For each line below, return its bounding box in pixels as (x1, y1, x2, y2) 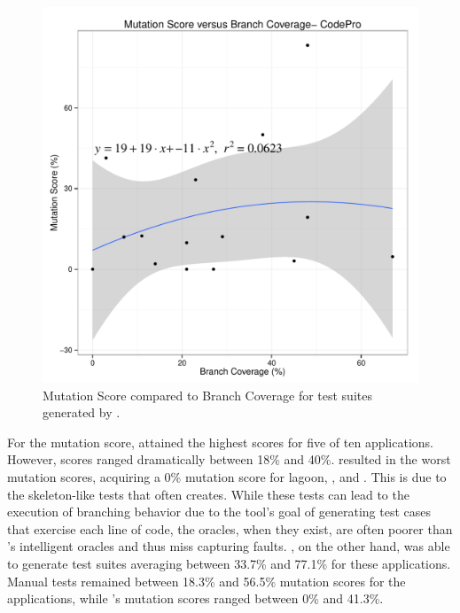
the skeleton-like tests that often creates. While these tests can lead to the (7, 485, 409, 503)
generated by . (43, 403, 121, 422)
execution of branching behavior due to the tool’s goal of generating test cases (7, 502, 431, 521)
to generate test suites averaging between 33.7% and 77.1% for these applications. (7, 554, 451, 572)
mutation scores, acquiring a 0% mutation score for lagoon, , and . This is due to (7, 467, 447, 485)
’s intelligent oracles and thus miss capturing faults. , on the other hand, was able (7, 537, 450, 555)
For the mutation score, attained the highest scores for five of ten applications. (7, 432, 434, 451)
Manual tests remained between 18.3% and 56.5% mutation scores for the (7, 571, 406, 590)
